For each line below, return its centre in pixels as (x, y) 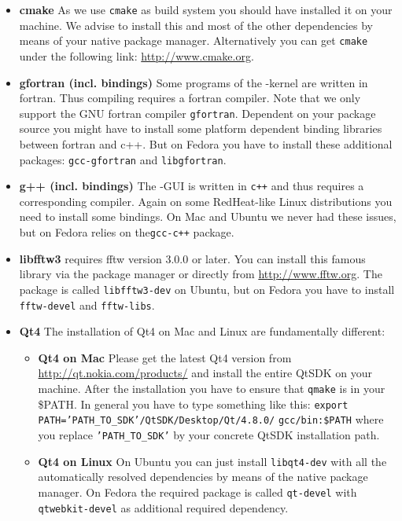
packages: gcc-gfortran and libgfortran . (123, 159)
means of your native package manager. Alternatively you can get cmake (194, 40)
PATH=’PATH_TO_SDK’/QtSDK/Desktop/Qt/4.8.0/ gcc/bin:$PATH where (211, 419)
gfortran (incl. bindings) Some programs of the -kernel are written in (194, 82)
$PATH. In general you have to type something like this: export (193, 404)
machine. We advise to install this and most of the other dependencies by (196, 25)
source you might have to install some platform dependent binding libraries (201, 128)
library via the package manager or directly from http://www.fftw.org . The (201, 274)
